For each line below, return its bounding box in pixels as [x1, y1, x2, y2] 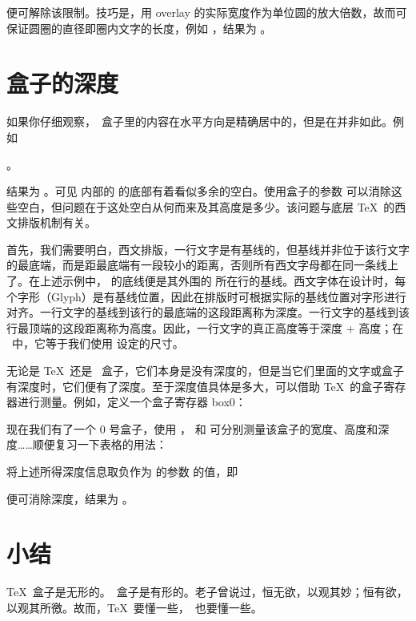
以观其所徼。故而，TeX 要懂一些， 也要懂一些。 [6, 599, 262, 615]
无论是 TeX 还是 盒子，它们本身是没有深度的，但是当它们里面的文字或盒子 [6, 362, 404, 379]
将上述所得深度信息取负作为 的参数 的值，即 [6, 463, 238, 479]
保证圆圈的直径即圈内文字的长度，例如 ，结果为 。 [6, 19, 272, 36]
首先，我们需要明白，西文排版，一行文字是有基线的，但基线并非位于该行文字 [6, 240, 410, 257]
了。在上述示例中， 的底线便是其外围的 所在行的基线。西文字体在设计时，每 [6, 272, 406, 289]
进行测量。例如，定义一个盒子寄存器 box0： [17, 393, 246, 410]
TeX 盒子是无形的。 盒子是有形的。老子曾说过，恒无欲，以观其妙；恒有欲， [6, 583, 408, 600]
